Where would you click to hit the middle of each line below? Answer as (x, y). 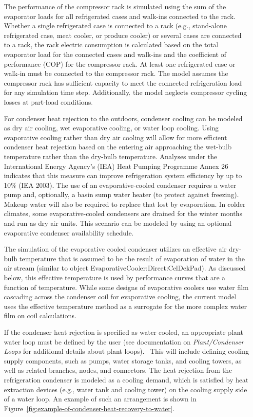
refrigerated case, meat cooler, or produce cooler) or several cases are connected (123, 35)
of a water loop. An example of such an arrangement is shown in (100, 399)
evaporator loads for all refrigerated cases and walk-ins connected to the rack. (120, 16)
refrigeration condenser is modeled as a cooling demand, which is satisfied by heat (126, 379)
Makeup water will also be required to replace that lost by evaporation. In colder (125, 204)
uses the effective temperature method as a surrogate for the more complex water (126, 306)
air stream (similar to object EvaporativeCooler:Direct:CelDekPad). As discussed (125, 268)
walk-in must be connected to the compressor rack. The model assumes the (116, 73)
